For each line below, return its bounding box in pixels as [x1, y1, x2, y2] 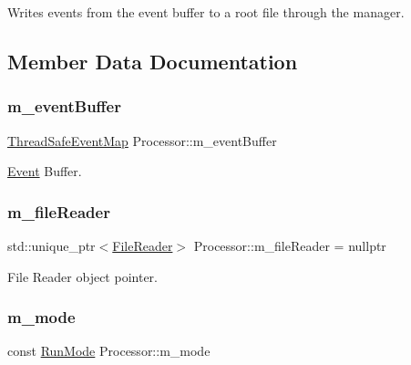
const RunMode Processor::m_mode [7, 341, 211, 360]
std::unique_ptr [7, 236, 96, 255]
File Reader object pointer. [7, 266, 158, 286]
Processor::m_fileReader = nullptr [193, 236, 386, 255]
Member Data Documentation [7, 47, 298, 75]
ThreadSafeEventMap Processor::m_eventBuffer [7, 130, 277, 150]
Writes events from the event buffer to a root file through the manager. [7, 3, 405, 21]
